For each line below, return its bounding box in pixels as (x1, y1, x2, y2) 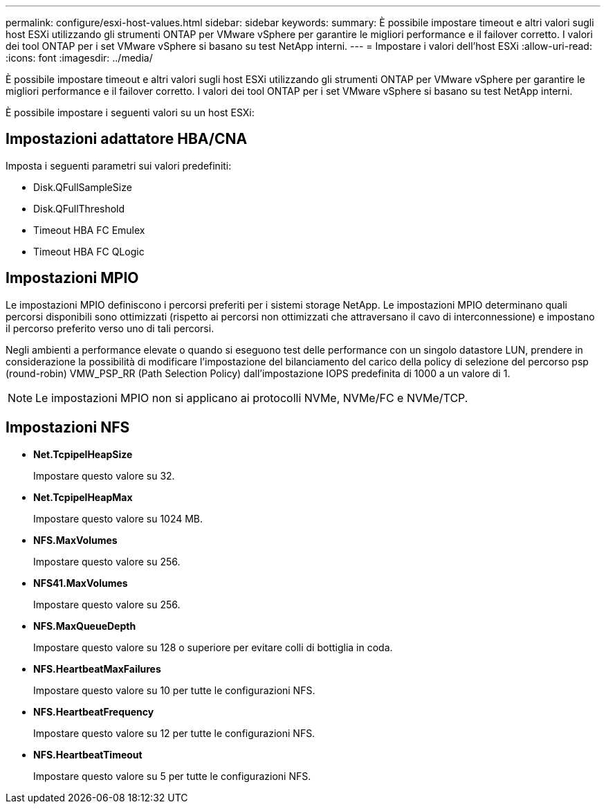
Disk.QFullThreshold (33, 202, 125, 215)
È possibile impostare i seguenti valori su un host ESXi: (6, 107, 255, 118)
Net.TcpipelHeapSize (33, 448, 133, 460)
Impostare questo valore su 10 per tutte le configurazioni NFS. (33, 684, 315, 696)
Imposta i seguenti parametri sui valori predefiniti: (6, 159, 232, 172)
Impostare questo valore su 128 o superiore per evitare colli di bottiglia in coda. (33, 641, 393, 653)
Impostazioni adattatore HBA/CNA (6, 130, 248, 148)
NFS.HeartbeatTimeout (33, 748, 143, 761)
